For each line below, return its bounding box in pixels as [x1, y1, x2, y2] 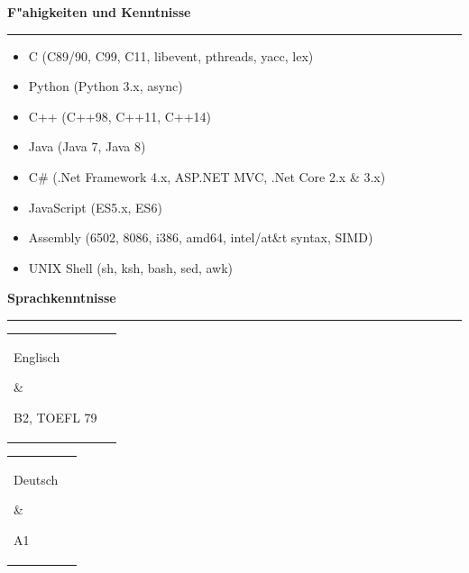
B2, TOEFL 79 [14, 407, 97, 426]
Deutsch [14, 469, 59, 488]
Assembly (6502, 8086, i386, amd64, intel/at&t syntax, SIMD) [28, 228, 373, 247]
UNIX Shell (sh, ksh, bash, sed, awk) [28, 258, 234, 277]
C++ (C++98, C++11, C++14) [28, 106, 212, 125]
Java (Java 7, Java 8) [28, 137, 146, 156]
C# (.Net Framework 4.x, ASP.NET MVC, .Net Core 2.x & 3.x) [28, 167, 386, 186]
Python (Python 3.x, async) [28, 77, 183, 95]
